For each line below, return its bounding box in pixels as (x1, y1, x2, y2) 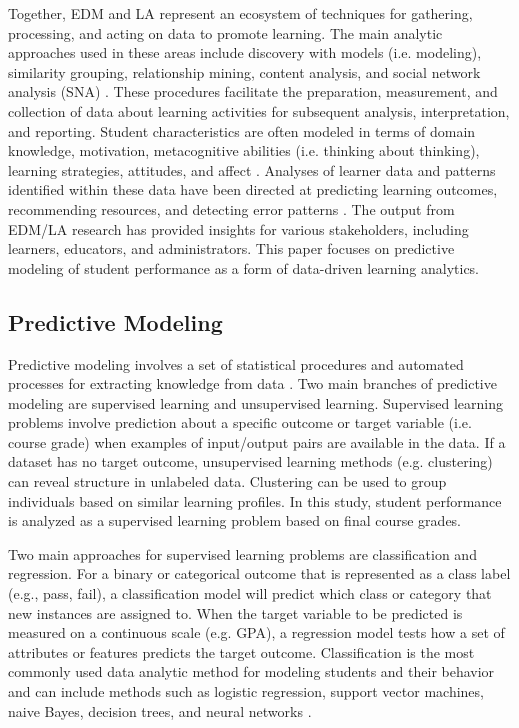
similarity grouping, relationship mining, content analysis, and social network (8, 61, 481, 82)
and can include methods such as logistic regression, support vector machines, (8, 681, 484, 702)
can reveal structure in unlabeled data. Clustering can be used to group (8, 471, 447, 492)
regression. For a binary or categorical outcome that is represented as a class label (8, 563, 511, 584)
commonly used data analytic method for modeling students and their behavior (8, 661, 495, 682)
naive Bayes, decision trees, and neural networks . (8, 700, 312, 721)
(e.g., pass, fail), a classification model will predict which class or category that (8, 583, 492, 604)
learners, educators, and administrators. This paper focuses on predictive (8, 238, 455, 259)
